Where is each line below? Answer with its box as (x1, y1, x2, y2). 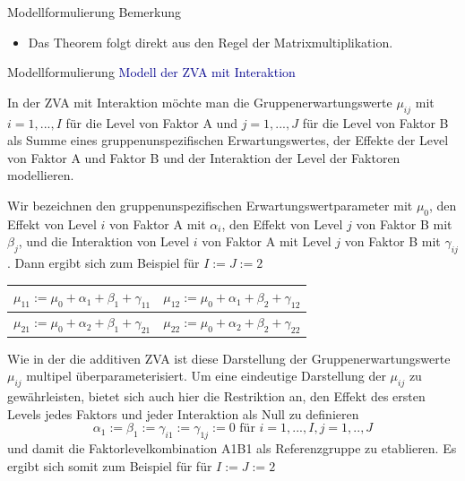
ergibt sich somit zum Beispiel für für (7, 456, 212, 475)
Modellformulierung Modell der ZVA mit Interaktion (7, 63, 296, 82)
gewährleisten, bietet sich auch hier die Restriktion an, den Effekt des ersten (7, 386, 426, 405)
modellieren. (7, 166, 74, 185)
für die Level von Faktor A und (65, 113, 237, 132)
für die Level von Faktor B (302, 113, 449, 132)
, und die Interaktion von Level (18, 232, 190, 251)
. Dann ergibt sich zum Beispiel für (7, 253, 200, 272)
